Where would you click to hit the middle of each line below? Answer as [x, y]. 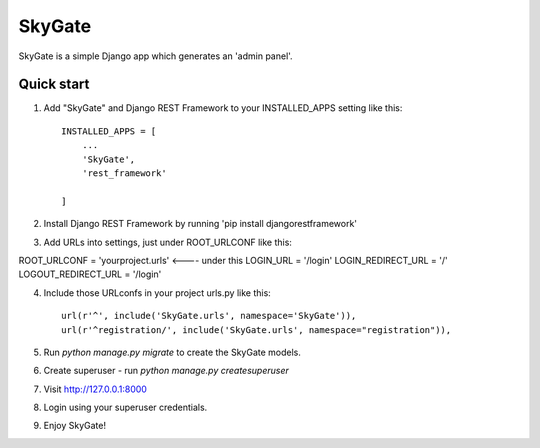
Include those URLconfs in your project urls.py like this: [157, 292]
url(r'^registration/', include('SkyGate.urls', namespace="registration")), [256, 329]
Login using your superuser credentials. [125, 407]
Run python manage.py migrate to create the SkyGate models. [172, 352]
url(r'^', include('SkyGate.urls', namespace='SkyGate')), [209, 316]
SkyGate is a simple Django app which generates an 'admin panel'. [156, 56]
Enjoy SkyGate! [75, 426]
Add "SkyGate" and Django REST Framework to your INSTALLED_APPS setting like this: [223, 108]
